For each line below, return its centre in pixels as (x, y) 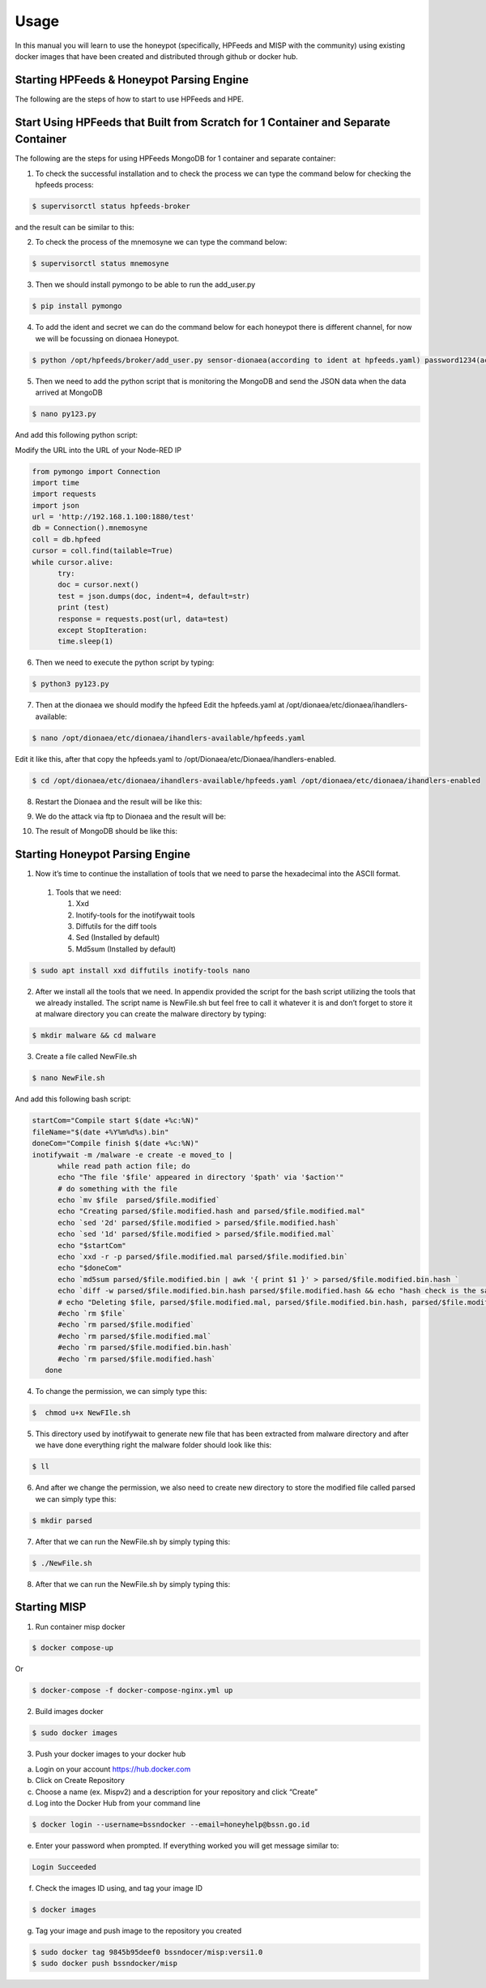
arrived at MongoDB (69, 392)
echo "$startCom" (92, 1245)
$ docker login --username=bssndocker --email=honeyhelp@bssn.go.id (171, 1824)
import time (56, 483)
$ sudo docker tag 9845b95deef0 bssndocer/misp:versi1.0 (147, 1952)
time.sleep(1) (85, 641)
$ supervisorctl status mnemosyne (100, 264)
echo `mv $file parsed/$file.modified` (139, 1200)
